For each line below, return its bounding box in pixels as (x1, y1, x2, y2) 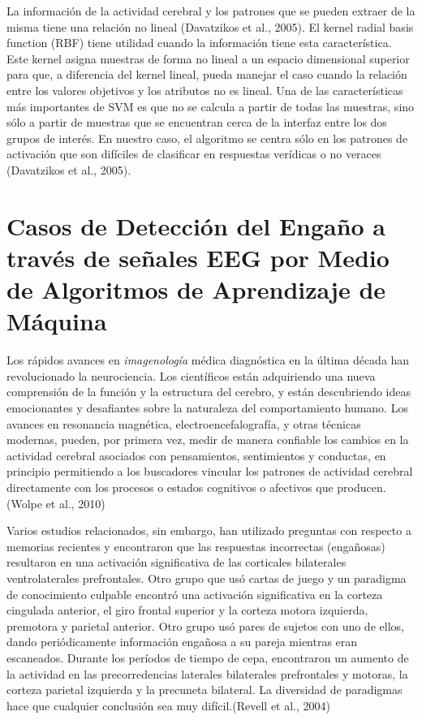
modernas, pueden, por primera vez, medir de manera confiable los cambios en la (6, 431, 409, 448)
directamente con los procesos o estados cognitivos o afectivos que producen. (6, 478, 386, 495)
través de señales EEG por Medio (6, 240, 390, 274)
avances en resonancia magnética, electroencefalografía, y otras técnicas (6, 415, 361, 432)
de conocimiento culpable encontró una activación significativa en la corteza (6, 585, 383, 602)
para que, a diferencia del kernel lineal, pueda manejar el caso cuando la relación (6, 66, 407, 83)
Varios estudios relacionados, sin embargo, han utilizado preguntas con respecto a (6, 522, 411, 539)
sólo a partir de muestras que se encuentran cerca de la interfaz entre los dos (6, 114, 387, 131)
